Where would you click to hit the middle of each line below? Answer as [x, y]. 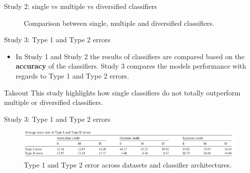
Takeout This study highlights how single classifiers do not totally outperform [122, 92]
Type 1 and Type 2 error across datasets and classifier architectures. [128, 164]
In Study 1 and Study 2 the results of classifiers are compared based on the [130, 56]
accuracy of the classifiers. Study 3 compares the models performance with [131, 66]
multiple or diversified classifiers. [54, 102]
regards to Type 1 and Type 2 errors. [72, 75]
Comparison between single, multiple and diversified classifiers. [119, 23]
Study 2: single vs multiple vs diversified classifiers [81, 6]
